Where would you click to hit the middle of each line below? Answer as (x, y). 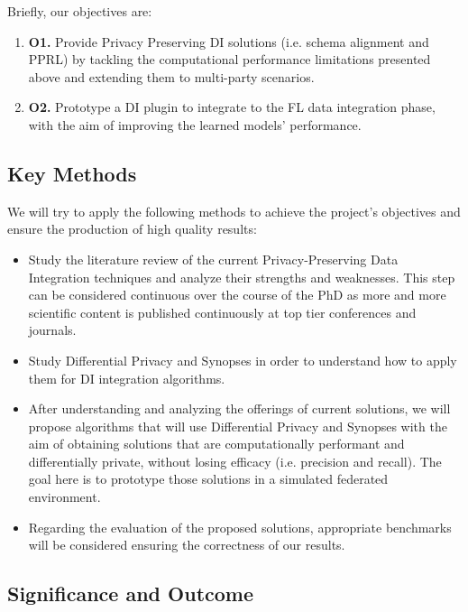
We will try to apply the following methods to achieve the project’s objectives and (234, 211)
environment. (64, 497)
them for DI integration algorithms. (127, 378)
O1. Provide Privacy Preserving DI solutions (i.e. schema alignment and (229, 41)
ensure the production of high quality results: (132, 229)
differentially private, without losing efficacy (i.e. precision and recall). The (235, 461)
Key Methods (72, 173)
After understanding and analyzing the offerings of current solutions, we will (239, 408)
